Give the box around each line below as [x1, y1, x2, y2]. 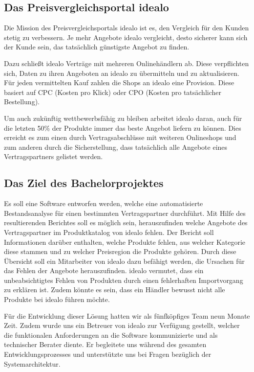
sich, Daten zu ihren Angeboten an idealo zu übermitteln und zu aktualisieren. [4, 68, 239, 78]
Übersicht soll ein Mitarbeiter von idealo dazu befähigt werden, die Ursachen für [4, 256, 245, 266]
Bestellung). [4, 96, 40, 107]
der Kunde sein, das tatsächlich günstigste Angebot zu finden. [4, 42, 190, 52]
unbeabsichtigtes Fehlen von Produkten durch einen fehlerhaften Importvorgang [4, 275, 243, 285]
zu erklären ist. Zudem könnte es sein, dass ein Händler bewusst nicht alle [4, 284, 225, 295]
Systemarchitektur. [4, 358, 61, 369]
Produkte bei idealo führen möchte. [4, 294, 110, 304]
